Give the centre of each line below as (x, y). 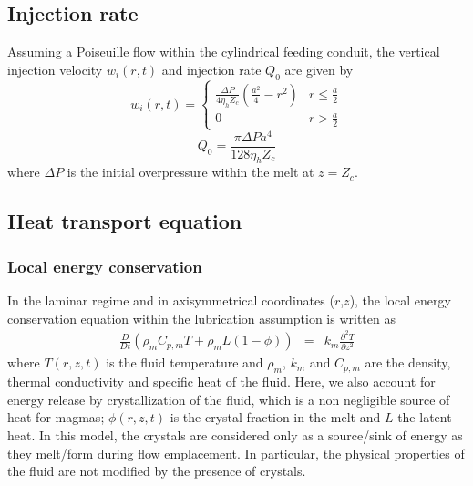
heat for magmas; (56, 417)
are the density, (408, 362)
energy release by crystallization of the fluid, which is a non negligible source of (229, 399)
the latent (425, 417)
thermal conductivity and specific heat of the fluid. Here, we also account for (221, 382)
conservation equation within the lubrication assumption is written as (201, 318)
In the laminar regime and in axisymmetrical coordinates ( (171, 300)
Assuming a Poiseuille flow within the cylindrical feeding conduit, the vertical (224, 52)
